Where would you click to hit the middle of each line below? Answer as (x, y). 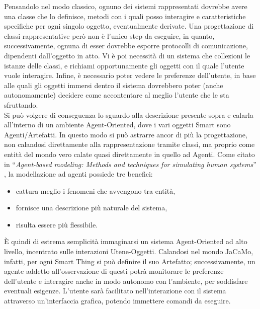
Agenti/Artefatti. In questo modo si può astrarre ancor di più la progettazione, (126, 134)
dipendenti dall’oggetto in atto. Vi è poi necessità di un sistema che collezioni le (127, 55)
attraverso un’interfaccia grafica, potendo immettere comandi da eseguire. (117, 301)
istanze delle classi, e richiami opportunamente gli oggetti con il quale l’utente (124, 65)
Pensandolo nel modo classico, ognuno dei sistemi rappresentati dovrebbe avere (126, 6)
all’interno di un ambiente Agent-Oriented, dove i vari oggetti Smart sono (117, 125)
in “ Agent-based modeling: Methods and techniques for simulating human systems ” (130, 164)
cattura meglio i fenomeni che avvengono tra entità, (96, 190)
